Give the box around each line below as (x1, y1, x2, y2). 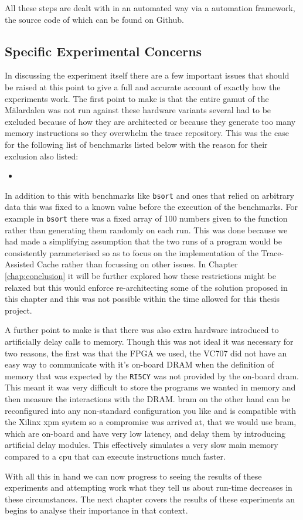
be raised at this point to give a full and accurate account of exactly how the (5, 80, 281, 93)
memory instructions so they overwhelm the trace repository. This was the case (5, 127, 289, 139)
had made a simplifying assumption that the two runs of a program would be (5, 235, 282, 247)
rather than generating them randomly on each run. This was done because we (5, 223, 288, 236)
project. (5, 304, 32, 316)
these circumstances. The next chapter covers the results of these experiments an (5, 492, 295, 505)
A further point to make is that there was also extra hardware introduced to (5, 324, 279, 336)
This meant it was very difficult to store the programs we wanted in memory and (5, 381, 296, 393)
